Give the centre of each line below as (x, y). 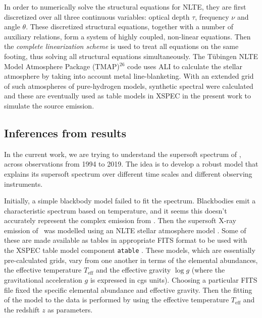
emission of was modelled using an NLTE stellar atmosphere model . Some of (125, 230)
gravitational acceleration (43, 279)
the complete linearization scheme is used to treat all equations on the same (121, 46)
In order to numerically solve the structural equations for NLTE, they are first (125, 7)
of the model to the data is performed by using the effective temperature (117, 300)
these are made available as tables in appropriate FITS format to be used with (126, 240)
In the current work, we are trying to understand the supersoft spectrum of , (123, 154)
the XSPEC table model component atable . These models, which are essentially (130, 250)
